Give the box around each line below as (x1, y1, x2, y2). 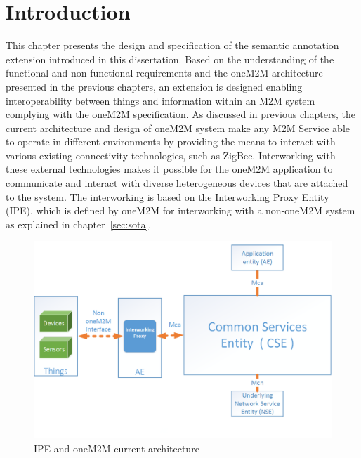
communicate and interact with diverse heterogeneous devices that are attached (6, 176, 348, 190)
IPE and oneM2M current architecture (34, 440, 199, 455)
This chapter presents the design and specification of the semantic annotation (6, 38, 339, 53)
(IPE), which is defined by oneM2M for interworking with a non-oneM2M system (6, 203, 355, 218)
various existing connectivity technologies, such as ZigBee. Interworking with (6, 148, 336, 162)
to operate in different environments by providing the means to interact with (6, 134, 336, 149)
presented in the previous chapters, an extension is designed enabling (6, 79, 303, 93)
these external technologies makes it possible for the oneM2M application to (6, 162, 333, 176)
